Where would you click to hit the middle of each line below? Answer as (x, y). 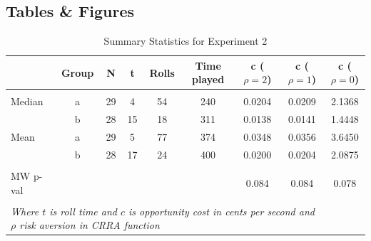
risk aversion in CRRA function (90, 225)
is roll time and (83, 211)
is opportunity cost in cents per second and (222, 211)
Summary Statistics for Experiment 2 (185, 41)
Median (27, 101)
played (208, 79)
